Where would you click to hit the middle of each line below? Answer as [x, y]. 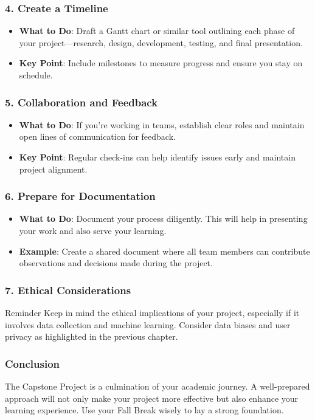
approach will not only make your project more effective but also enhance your [152, 398]
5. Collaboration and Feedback [81, 102]
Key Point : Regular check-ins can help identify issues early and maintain [157, 157]
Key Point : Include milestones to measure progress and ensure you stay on [161, 63]
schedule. [36, 75]
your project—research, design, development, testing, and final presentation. [161, 42]
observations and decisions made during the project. [116, 263]
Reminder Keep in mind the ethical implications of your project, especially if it [152, 312]
